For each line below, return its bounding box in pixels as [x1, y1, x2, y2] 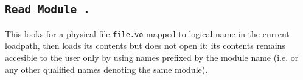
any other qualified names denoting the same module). [5, 63, 208, 75]
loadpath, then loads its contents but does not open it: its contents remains [5, 39, 286, 52]
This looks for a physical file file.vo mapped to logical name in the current [5, 27, 290, 40]
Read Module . [5, 3, 90, 16]
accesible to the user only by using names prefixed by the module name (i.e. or [5, 51, 299, 64]
